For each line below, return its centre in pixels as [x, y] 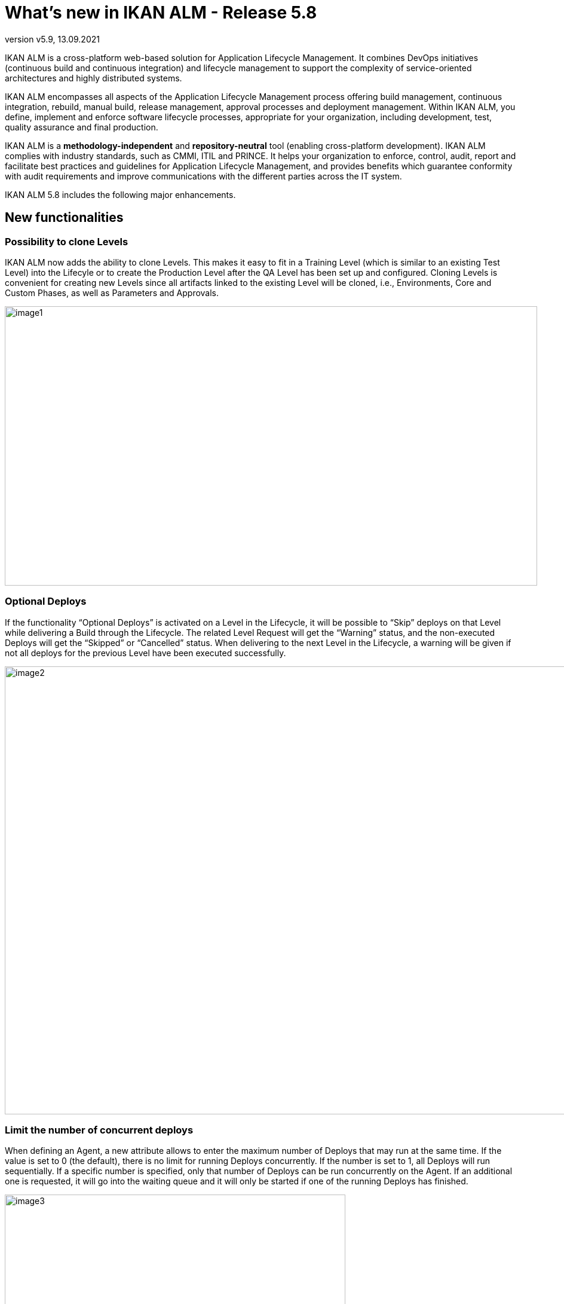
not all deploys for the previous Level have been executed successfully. [145, 653]
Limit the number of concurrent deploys [99, 1130]
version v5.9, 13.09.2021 [52, 39]
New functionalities [64, 218]
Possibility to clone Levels [67, 241]
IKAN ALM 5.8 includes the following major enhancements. [120, 194]
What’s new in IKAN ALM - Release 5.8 [161, 13]
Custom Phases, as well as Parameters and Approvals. [112, 293]
